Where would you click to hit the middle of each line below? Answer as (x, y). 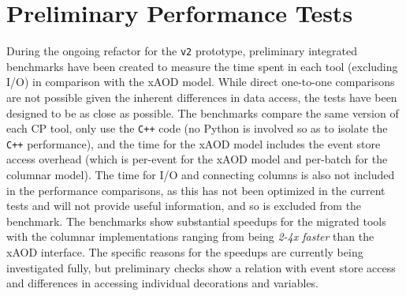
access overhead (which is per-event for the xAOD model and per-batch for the (197, 159)
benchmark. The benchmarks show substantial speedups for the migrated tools (196, 221)
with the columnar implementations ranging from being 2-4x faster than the (190, 236)
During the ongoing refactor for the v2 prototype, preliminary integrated (182, 51)
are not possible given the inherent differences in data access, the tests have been (202, 97)
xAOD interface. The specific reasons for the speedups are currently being (185, 252)
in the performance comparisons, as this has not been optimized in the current (196, 190)
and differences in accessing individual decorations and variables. (163, 283)
